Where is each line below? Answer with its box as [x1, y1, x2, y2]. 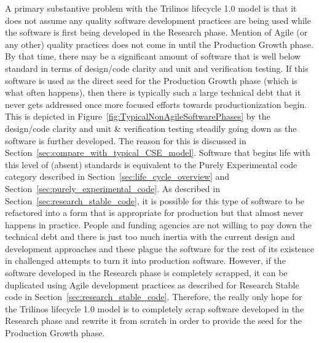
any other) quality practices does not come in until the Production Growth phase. [5, 37, 313, 50]
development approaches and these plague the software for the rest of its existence [5, 242, 315, 255]
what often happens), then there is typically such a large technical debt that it [5, 86, 301, 99]
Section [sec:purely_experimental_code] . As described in [5, 182, 220, 195]
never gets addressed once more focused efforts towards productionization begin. [5, 98, 307, 110]
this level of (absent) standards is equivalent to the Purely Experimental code [5, 158, 297, 171]
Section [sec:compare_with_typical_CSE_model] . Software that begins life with [5, 146, 310, 159]
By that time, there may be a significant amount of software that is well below [5, 50, 301, 63]
